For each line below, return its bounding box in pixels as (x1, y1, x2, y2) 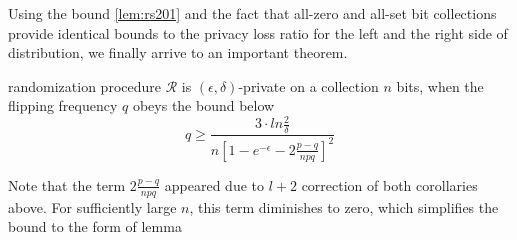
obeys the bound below (132, 95, 275, 116)
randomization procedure (8, 75, 161, 96)
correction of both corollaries (301, 174, 478, 195)
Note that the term (8, 174, 126, 195)
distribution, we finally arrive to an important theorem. (8, 42, 348, 63)
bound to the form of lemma (8, 216, 182, 237)
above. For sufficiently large (8, 196, 177, 217)
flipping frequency (8, 95, 118, 116)
